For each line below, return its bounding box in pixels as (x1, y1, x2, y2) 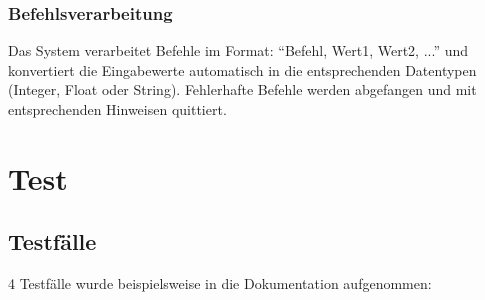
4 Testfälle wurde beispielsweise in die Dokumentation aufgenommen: (8, 273, 432, 294)
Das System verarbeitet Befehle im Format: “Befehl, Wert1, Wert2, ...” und (8, 40, 469, 61)
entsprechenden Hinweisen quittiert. (8, 99, 227, 119)
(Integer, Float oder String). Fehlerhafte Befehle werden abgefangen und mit (8, 79, 477, 100)
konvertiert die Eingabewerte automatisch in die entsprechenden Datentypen (8, 59, 477, 80)
